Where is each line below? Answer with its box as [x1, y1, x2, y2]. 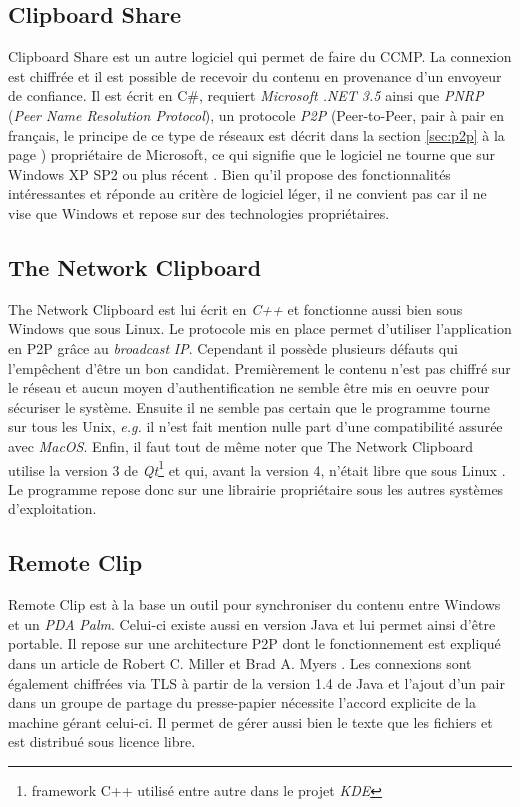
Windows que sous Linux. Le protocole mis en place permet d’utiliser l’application [8, 318, 512, 339]
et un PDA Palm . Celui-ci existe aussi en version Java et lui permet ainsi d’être [8, 613, 496, 634]
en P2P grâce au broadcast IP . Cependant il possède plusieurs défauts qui [8, 337, 458, 358]
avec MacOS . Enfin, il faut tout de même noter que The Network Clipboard [8, 435, 474, 456]
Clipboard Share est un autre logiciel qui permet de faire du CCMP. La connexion [8, 46, 512, 67]
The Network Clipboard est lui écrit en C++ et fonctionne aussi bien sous [8, 298, 463, 319]
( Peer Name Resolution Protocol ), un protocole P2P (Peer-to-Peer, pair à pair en [8, 104, 505, 125]
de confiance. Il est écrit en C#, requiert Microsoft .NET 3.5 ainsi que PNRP [8, 85, 484, 106]
